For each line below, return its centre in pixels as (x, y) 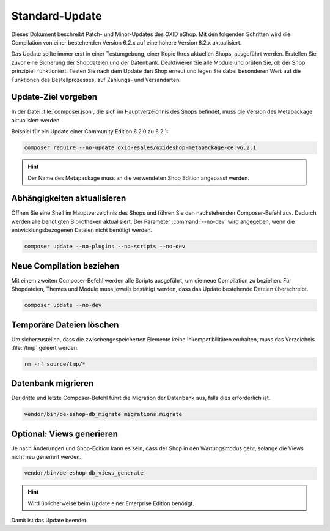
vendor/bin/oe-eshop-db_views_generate (84, 473)
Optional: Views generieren (65, 433)
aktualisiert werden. (36, 120)
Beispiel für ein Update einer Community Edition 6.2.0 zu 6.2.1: (90, 132)
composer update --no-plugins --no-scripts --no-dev (105, 247)
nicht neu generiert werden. (46, 457)
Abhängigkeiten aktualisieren (69, 199)
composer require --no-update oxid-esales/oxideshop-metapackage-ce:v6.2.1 (140, 148)
